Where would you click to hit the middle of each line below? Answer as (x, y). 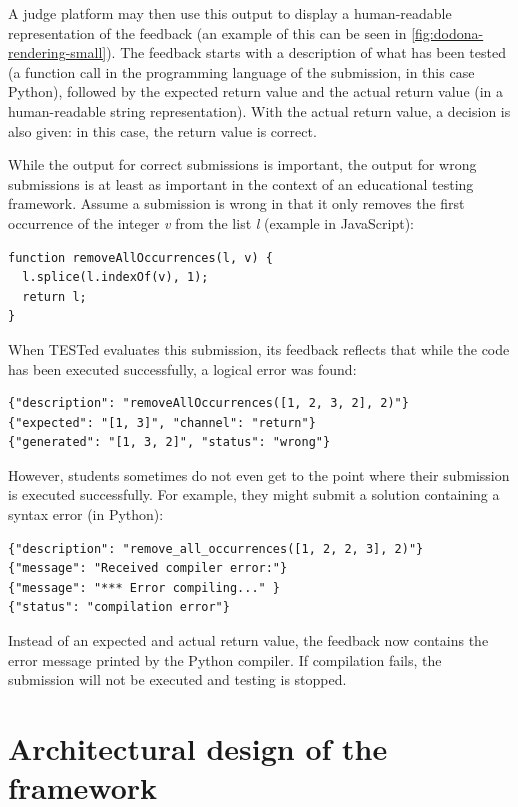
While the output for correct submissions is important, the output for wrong (242, 164)
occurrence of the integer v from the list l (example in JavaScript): (211, 222)
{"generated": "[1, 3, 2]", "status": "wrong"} (169, 442)
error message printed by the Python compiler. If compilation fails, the (225, 659)
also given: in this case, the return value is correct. (162, 130)
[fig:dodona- (447, 32)
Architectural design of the (198, 748)
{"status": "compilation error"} (119, 607)
